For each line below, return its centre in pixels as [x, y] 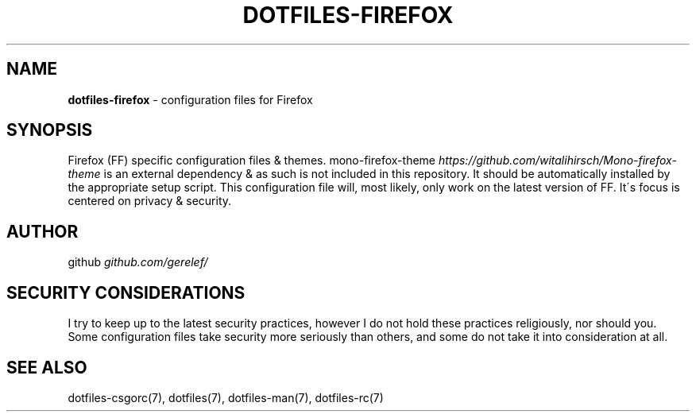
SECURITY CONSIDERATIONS [126, 292]
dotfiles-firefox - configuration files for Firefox [190, 99]
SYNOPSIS [50, 130]
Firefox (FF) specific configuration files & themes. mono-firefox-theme [251, 161]
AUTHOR [43, 231]
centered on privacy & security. [150, 201]
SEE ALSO [47, 367]
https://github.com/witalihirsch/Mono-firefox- [557, 161]
